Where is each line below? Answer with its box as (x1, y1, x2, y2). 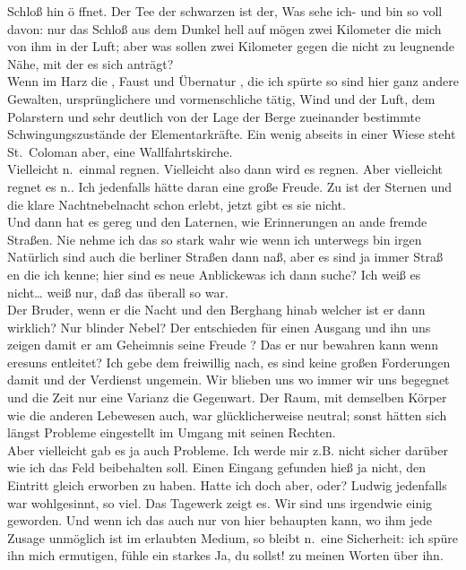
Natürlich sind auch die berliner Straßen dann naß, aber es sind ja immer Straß (7, 247, 443, 266)
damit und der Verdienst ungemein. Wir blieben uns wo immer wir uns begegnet (7, 370, 450, 389)
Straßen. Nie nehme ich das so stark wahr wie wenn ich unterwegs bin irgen (7, 229, 422, 248)
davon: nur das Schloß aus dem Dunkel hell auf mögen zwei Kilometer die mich (7, 19, 442, 38)
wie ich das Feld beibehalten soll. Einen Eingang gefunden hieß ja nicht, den (7, 458, 427, 477)
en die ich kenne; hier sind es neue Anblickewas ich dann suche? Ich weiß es (7, 264, 421, 283)
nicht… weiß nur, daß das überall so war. (7, 282, 229, 301)
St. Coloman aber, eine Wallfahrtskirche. (7, 142, 233, 160)
